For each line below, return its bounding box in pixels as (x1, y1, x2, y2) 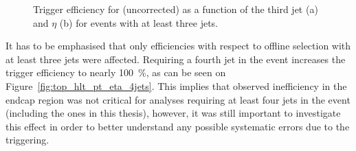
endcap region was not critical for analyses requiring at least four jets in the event (5, 92, 351, 106)
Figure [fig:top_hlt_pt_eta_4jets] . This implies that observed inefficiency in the (5, 78, 347, 93)
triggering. (5, 132, 49, 147)
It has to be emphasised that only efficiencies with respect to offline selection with (5, 38, 351, 53)
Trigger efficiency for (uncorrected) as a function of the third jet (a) (33, 2, 318, 16)
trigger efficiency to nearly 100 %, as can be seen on (5, 65, 226, 80)
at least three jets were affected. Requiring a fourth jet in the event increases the (5, 51, 346, 66)
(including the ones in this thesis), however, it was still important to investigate (5, 106, 341, 120)
